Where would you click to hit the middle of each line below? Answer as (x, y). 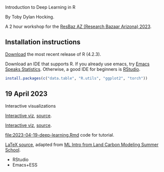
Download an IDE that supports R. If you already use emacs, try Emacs (78, 64)
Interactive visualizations (31, 106)
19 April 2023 (26, 94)
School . (13, 150)
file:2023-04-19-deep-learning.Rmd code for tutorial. (60, 135)
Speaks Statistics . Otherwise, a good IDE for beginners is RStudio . (73, 69)
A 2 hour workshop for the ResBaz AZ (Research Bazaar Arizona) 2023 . (78, 26)
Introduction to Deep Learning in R (40, 7)
